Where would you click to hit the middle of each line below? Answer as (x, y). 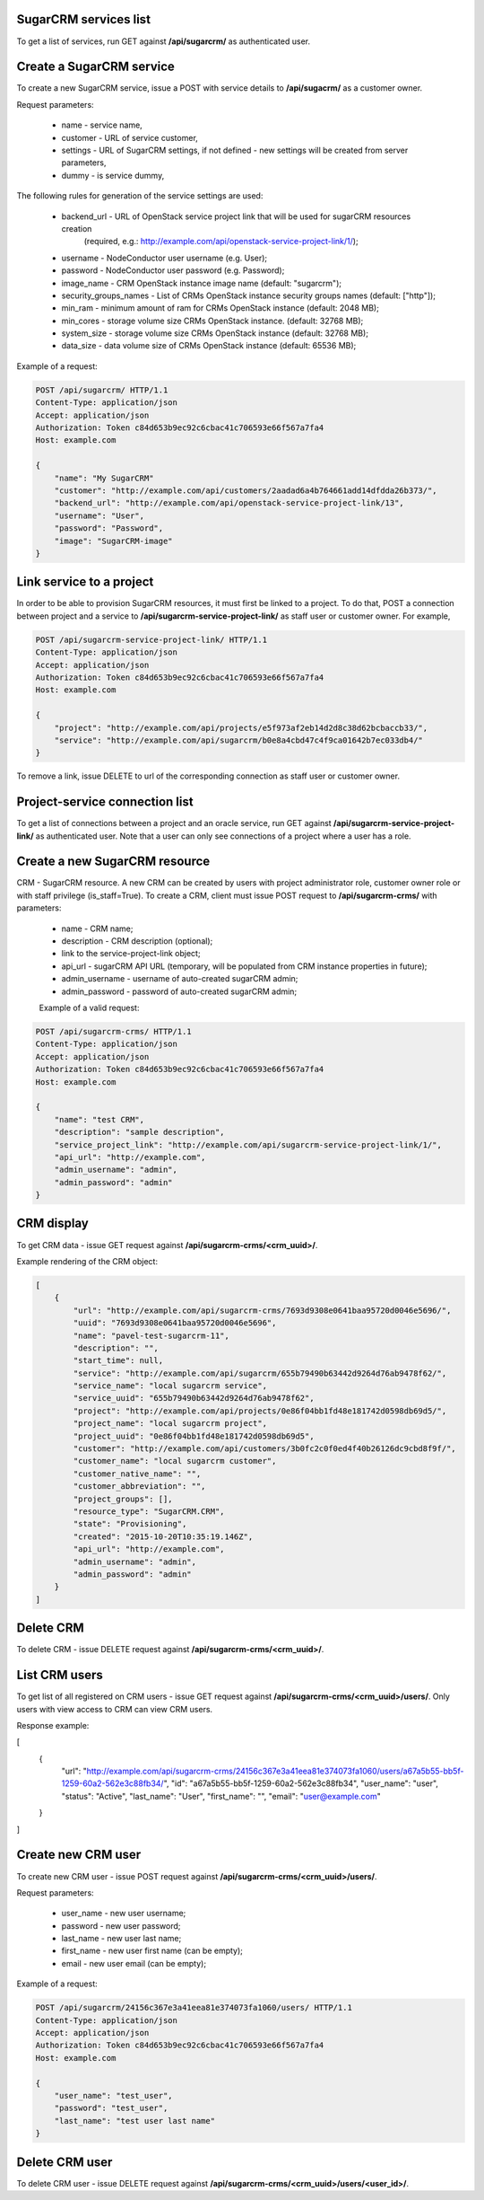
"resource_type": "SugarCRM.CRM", (149, 1511)
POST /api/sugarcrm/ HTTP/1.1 (102, 390)
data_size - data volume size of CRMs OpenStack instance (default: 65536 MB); (209, 346)
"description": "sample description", (139, 1132)
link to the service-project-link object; (131, 954)
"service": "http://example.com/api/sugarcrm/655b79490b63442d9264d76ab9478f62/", (260, 1373)
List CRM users (60, 1675)
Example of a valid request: (89, 1008)
